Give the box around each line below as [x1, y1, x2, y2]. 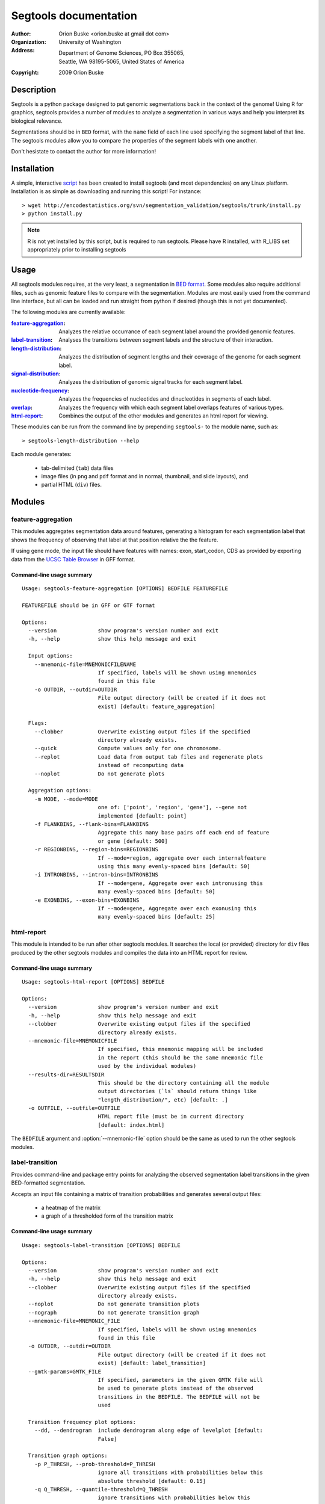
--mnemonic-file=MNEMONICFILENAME [34, 661, 137, 668]
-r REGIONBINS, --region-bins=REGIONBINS [34, 846, 159, 853]
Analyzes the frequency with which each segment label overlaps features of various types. [58, 404, 284, 411]
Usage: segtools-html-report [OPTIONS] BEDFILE [22, 978, 165, 985]
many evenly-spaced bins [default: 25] [97, 913, 216, 920]
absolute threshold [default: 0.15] [97, 1478, 206, 1484]
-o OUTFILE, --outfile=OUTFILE [28, 1105, 120, 1112]
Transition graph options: [28, 1452, 108, 1459]
